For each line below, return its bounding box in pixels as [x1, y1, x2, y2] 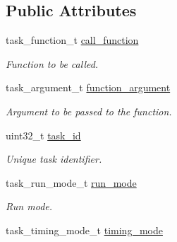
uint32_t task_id [6, 127, 81, 142]
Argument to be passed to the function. [6, 103, 172, 118]
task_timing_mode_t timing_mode [6, 222, 163, 237]
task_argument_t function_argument [6, 80, 171, 95]
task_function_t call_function [6, 33, 139, 47]
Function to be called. [6, 56, 99, 71]
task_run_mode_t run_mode [6, 175, 137, 190]
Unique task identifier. [6, 151, 102, 166]
